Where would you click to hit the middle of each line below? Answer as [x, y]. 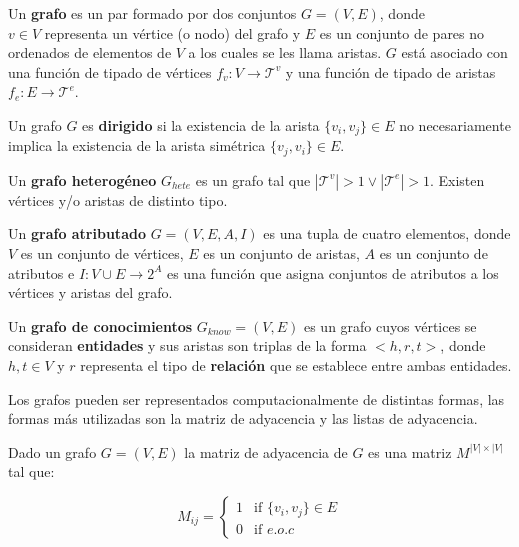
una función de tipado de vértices [110, 71]
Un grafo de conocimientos [100, 325]
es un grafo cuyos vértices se [390, 325]
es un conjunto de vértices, [102, 253]
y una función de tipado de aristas [390, 71]
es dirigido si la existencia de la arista [201, 124]
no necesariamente [455, 124]
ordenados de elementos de [90, 52]
